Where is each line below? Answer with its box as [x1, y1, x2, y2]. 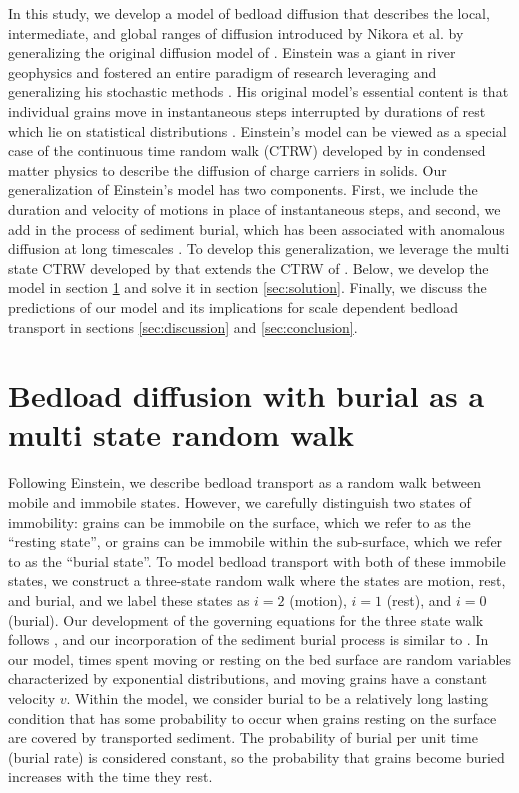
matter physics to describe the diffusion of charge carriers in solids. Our [8, 159, 447, 180]
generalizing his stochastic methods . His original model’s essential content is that [8, 81, 509, 102]
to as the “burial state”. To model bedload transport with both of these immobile [8, 550, 506, 571]
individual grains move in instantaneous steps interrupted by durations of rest [8, 100, 486, 121]
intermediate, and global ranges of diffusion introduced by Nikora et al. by [8, 22, 464, 43]
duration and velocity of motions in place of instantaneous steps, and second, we [8, 198, 501, 219]
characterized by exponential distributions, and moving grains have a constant [8, 668, 487, 689]
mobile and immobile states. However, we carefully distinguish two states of [8, 492, 471, 512]
